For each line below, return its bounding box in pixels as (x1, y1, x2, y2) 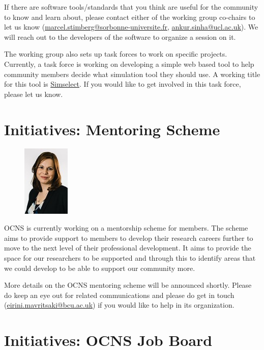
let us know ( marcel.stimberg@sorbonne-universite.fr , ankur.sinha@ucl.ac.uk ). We (4, 21, 258, 32)
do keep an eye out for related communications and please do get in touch (4, 289, 234, 300)
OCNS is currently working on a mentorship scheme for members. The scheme (4, 222, 248, 233)
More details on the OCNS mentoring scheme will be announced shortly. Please (4, 280, 252, 290)
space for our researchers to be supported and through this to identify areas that (4, 253, 256, 263)
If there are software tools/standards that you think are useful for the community (4, 2, 258, 12)
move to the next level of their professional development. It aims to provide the (4, 242, 251, 253)
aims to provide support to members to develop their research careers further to (4, 232, 253, 243)
